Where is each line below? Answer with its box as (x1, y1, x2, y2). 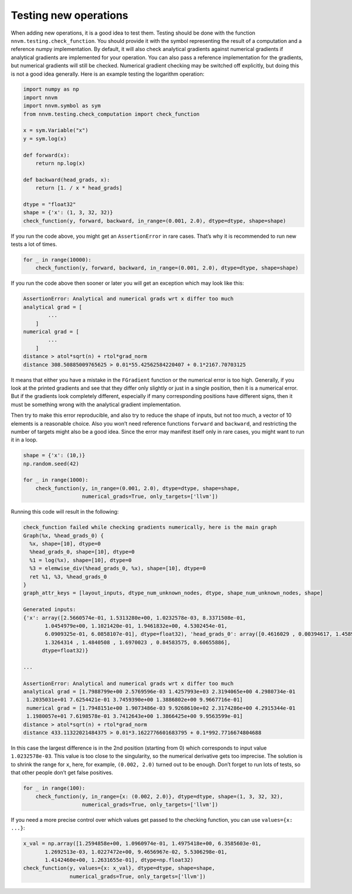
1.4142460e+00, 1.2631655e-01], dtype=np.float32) (45, 857, 194, 863)
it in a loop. (11, 436, 38, 443)
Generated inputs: (23, 606, 76, 613)
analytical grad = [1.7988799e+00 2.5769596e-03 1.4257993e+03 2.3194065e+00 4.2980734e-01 (23, 689, 296, 695)
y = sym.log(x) (23, 135, 67, 142)
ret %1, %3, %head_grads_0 (29, 573, 107, 580)
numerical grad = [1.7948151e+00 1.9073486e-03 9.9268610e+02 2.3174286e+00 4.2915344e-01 (26, 704, 296, 711)
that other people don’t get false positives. (11, 769, 114, 776)
